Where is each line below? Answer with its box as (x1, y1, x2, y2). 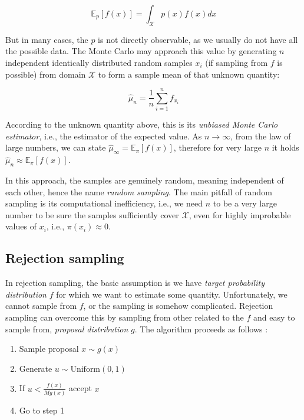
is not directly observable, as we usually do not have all (98, 33, 298, 45)
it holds (272, 141, 299, 154)
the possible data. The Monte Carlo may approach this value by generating (5, 45, 277, 57)
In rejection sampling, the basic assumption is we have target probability (5, 276, 265, 289)
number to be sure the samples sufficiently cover (5, 208, 179, 221)
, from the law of (230, 129, 291, 142)
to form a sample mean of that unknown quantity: (98, 68, 280, 80)
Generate (19, 362, 52, 374)
